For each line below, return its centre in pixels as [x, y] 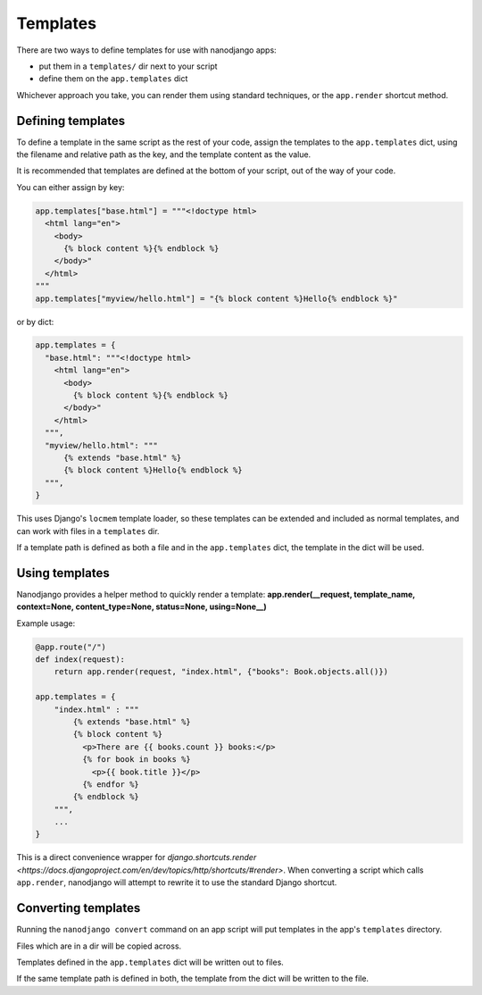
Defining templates [71, 121]
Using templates [63, 573]
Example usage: [46, 623]
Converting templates [79, 908]
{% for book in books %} [136, 760]
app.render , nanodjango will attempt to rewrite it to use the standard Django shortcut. [177, 882]
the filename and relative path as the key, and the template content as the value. [164, 155]
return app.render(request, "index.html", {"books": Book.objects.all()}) [221, 672]
